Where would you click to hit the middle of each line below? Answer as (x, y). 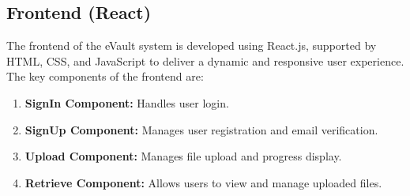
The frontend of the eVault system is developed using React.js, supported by (192, 45)
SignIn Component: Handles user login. (127, 102)
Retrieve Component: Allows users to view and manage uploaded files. (203, 182)
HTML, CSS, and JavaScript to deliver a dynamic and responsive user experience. (205, 60)
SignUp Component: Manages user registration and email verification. (201, 129)
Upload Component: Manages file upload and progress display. (183, 156)
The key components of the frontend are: (105, 76)
